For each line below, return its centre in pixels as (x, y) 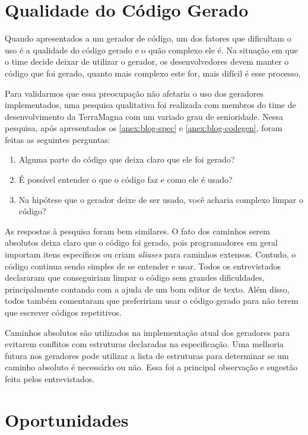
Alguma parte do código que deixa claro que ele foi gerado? (127, 159)
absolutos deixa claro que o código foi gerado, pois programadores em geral (141, 242)
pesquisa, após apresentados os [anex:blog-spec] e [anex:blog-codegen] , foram (144, 128)
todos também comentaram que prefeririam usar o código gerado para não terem (152, 301)
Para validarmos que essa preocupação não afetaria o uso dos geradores (134, 93)
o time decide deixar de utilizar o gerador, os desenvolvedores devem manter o (147, 61)
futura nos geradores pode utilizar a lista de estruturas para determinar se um (147, 355)
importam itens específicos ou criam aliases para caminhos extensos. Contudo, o (150, 254)
